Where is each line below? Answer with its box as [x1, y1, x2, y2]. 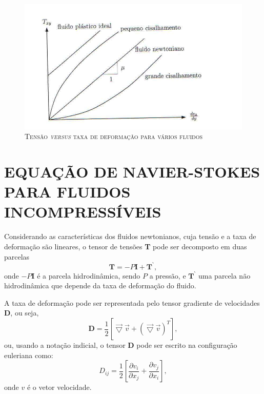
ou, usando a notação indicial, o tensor [4, 340, 126, 350]
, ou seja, [10, 307, 39, 318]
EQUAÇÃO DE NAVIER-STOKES [4, 161, 260, 182]
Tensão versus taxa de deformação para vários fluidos [25, 131, 202, 142]
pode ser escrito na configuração [136, 340, 237, 350]
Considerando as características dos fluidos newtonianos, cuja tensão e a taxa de [4, 231, 256, 242]
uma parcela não [198, 270, 251, 281]
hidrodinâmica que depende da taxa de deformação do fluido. [4, 280, 196, 291]
